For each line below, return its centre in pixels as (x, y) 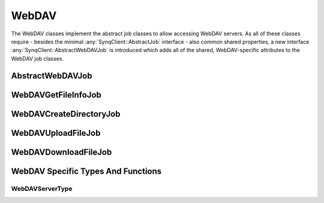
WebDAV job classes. (37, 58)
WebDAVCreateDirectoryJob (66, 114)
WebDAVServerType (42, 189)
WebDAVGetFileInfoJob (56, 95)
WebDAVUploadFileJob (56, 133)
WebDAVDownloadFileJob (61, 152)
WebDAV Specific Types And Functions (86, 171)
